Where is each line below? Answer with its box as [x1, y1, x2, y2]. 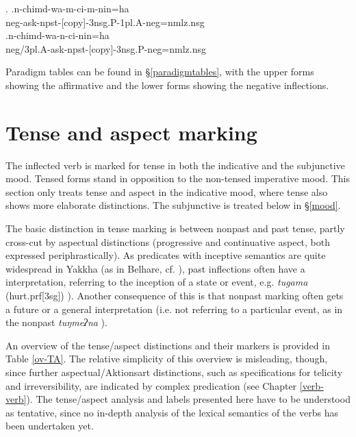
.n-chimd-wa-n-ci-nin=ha [5, 28, 110, 42]
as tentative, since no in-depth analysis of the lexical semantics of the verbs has [5, 405, 338, 419]
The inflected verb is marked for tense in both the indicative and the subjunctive [5, 158, 345, 172]
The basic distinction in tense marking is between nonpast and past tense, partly [5, 221, 345, 236]
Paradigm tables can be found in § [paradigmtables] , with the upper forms [5, 64, 314, 79]
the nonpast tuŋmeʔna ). [5, 315, 107, 329]
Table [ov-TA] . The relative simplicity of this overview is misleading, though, [5, 351, 328, 366]
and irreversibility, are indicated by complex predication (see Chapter [5, 378, 297, 392]
